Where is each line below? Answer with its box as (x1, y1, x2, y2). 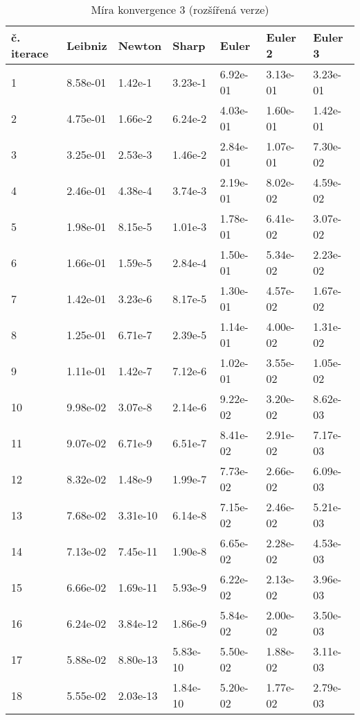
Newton (118, 37, 162, 53)
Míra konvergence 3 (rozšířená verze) (91, 1, 269, 17)
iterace (11, 45, 48, 61)
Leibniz (66, 37, 107, 53)
